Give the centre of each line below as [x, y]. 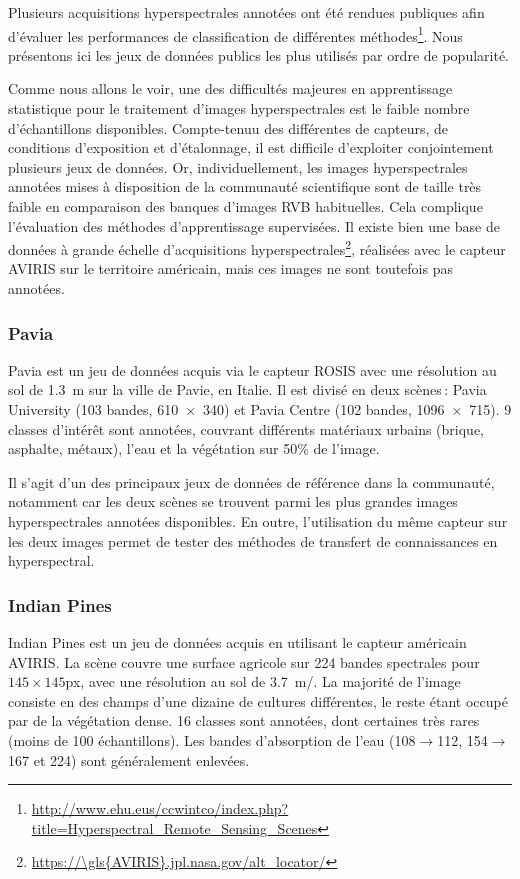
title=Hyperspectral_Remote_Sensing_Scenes [174, 827]
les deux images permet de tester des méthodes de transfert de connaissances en [253, 540]
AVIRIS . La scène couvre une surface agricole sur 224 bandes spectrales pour [244, 661]
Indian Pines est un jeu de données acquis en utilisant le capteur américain [237, 642]
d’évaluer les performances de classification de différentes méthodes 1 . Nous [235, 34]
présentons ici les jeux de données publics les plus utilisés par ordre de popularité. [259, 54]
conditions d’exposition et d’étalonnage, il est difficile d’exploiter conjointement [251, 147]
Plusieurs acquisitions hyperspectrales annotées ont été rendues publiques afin [246, 12]
